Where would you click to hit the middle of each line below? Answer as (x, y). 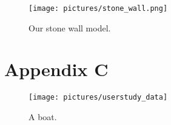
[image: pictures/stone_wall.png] (98, 8)
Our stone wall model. (70, 27)
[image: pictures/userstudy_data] (98, 98)
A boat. (43, 117)
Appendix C (56, 69)
